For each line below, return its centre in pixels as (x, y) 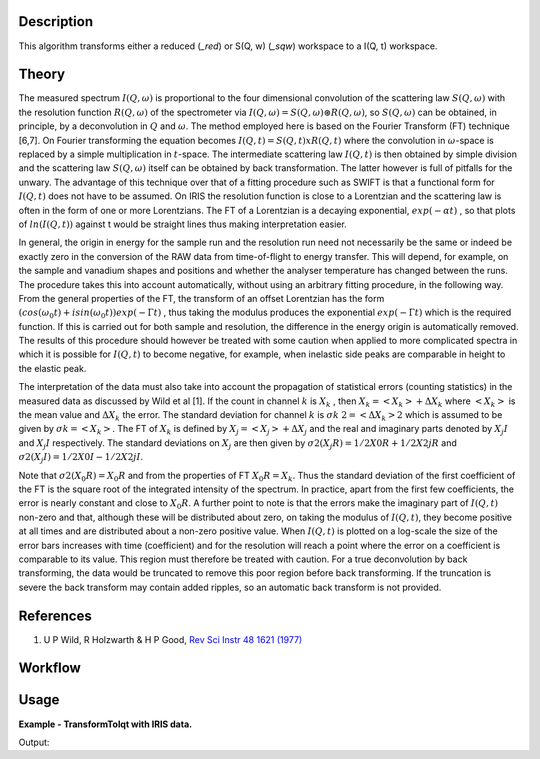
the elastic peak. (52, 368)
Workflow (50, 668)
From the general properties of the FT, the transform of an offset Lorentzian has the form (201, 298)
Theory (42, 74)
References (55, 615)
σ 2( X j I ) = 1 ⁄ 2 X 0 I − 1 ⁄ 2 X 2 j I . (81, 458)
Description (56, 21)
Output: (34, 742)
